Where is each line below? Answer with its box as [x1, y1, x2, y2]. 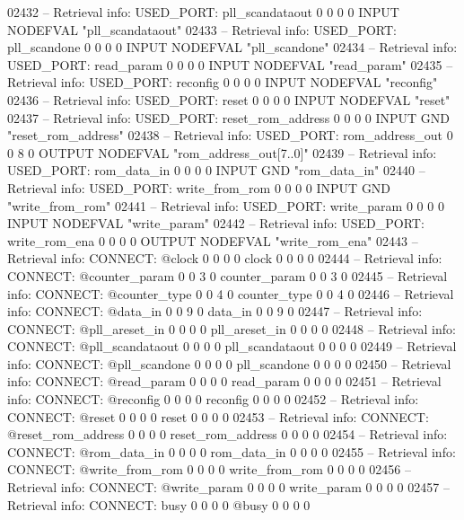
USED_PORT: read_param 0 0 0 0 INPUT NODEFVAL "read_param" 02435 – [7, 55, 453, 74]
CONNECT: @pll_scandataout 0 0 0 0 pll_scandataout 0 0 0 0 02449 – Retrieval [7, 337, 457, 356]
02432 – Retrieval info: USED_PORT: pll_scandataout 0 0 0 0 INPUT [7, 3, 399, 21]
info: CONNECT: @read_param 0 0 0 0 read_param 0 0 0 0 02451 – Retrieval [7, 372, 442, 391]
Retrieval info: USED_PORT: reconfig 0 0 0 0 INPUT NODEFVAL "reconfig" [7, 73, 438, 92]
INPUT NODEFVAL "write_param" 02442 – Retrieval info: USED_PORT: [7, 214, 425, 233]
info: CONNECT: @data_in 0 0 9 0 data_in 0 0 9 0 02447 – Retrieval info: [7, 302, 423, 321]
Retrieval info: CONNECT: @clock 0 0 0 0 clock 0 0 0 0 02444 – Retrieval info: [7, 249, 442, 268]
